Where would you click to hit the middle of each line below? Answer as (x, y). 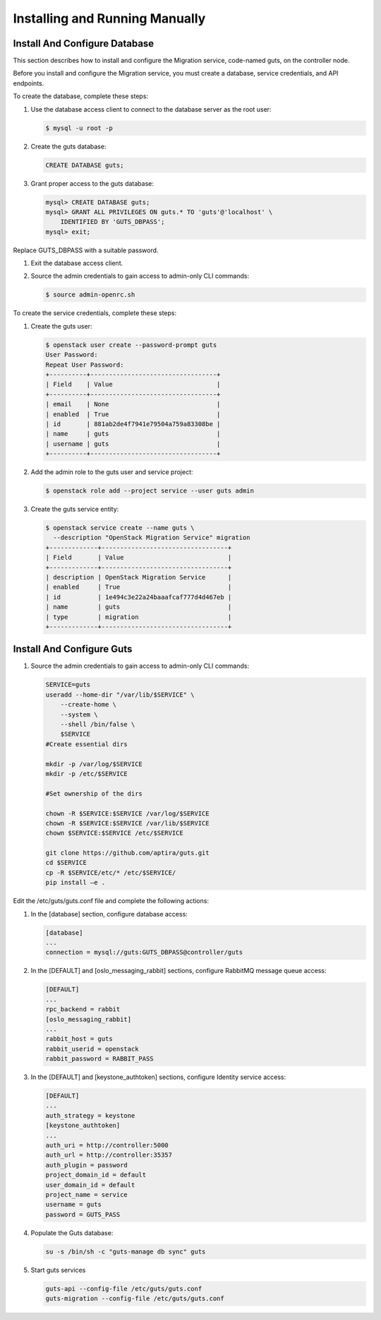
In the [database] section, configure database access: (109, 914)
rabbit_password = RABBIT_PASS (100, 1059)
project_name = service (87, 1195)
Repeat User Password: (85, 365)
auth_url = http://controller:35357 (109, 1155)
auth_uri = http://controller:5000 (107, 1145)
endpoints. (29, 83)
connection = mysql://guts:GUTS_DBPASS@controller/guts (144, 953)
